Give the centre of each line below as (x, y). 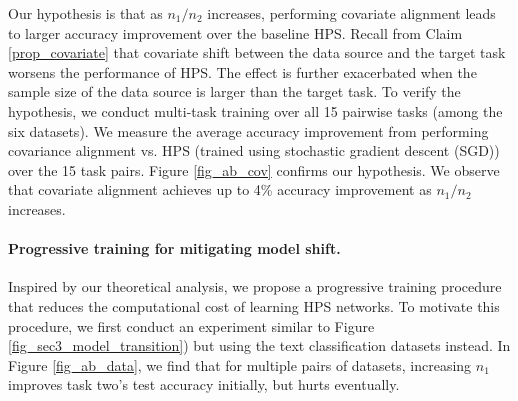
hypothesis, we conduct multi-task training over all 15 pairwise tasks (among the (255, 110)
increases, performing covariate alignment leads (351, 13)
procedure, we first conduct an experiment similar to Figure (191, 325)
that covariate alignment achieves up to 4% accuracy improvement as (220, 189)
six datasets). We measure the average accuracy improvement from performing (248, 130)
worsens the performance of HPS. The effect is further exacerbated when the (242, 71)
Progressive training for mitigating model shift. (174, 248)
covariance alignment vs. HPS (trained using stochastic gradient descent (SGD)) (254, 150)
